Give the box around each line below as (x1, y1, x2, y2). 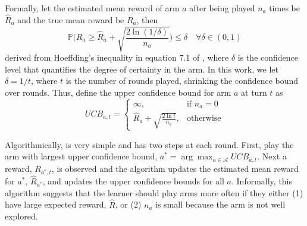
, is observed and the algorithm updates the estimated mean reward (51, 162, 299, 174)
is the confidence (237, 51, 299, 63)
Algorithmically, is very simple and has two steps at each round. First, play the (5, 138, 294, 150)
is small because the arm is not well (155, 198, 286, 211)
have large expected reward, (5, 198, 106, 211)
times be (269, 2, 300, 14)
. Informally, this (231, 175, 293, 187)
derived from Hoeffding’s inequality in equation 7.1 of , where (5, 51, 229, 63)
